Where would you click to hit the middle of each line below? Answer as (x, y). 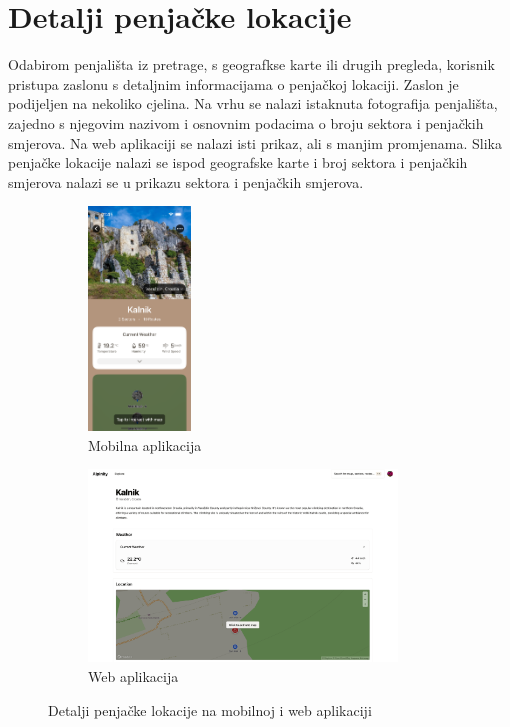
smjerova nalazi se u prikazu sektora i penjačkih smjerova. (186, 181)
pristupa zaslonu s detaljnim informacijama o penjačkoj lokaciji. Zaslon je (233, 83)
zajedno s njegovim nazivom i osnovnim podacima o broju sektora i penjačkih (246, 122)
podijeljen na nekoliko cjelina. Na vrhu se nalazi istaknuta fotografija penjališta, (253, 103)
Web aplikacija (133, 676)
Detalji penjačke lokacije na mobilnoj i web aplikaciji (210, 709)
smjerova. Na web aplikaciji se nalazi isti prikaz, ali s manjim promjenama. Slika (255, 142)
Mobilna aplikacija (145, 444)
